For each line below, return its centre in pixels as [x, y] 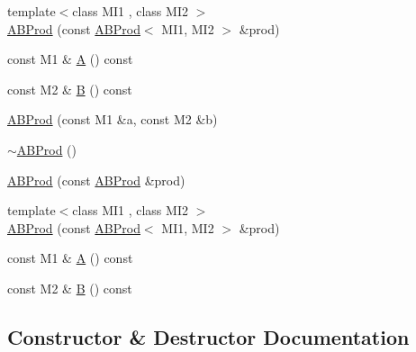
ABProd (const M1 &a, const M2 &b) [113, 119]
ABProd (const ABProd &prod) [96, 180]
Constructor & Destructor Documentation [208, 336]
